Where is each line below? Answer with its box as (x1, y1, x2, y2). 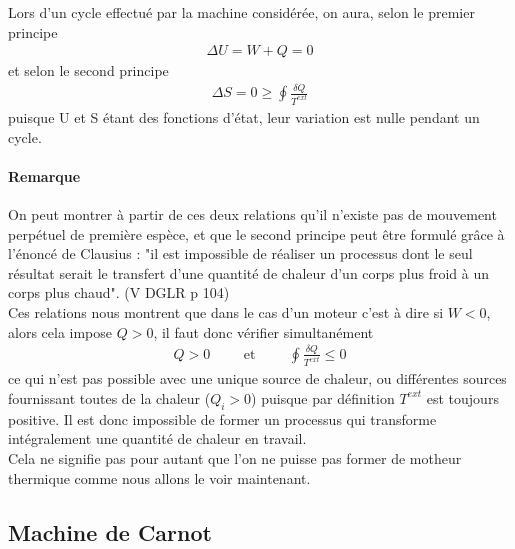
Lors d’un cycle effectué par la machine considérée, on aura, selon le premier (8, 2, 475, 22)
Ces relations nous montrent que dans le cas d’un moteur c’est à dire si (8, 301, 444, 322)
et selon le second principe (8, 60, 169, 81)
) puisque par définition (251, 387, 395, 408)
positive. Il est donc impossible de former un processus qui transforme (8, 408, 437, 429)
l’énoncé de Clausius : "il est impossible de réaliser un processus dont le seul (8, 243, 473, 264)
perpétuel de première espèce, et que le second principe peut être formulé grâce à (8, 223, 505, 244)
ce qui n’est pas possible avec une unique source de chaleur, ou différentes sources (8, 368, 507, 389)
